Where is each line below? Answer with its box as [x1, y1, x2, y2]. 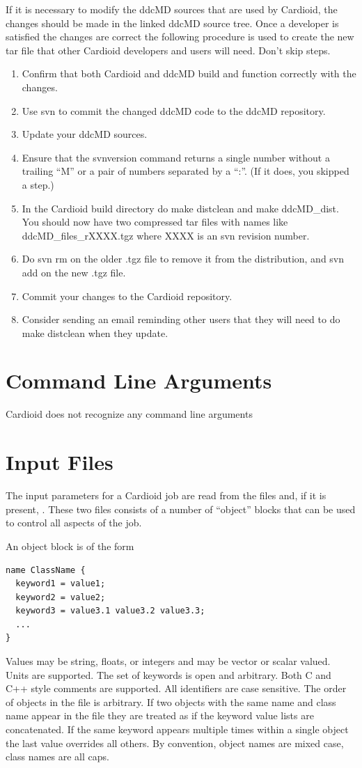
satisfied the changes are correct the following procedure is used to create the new [6, 29, 354, 44]
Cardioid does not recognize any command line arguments [6, 407, 253, 421]
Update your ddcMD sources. [22, 127, 148, 141]
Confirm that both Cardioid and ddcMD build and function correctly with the [22, 66, 356, 81]
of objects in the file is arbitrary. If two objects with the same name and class [6, 694, 336, 709]
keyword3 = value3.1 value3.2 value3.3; [15, 606, 205, 616]
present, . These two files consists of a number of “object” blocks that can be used [6, 501, 356, 516]
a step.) [22, 177, 54, 191]
